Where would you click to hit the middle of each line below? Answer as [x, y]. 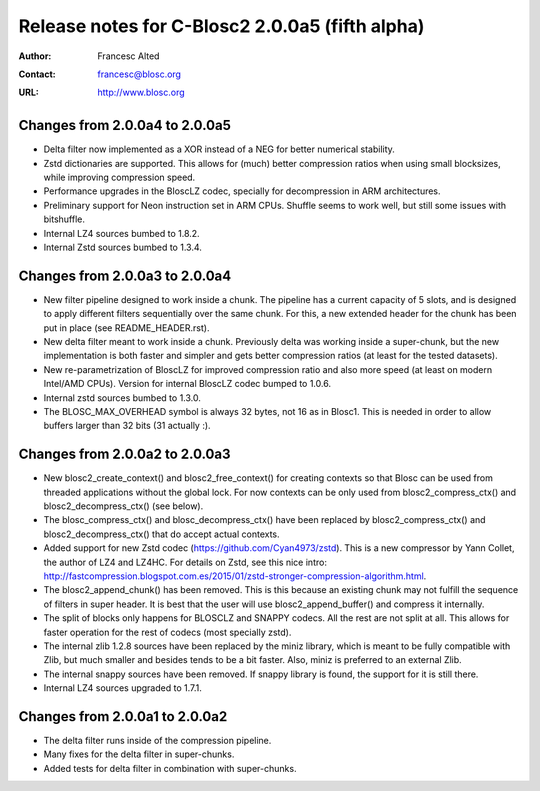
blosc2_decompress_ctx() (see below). [123, 506]
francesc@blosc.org [139, 74]
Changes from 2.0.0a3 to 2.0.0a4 [125, 275]
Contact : [37, 74]
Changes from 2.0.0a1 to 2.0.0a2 [123, 716]
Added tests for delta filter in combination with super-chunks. [170, 768]
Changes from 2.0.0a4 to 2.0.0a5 [125, 125]
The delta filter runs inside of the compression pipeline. [157, 741]
